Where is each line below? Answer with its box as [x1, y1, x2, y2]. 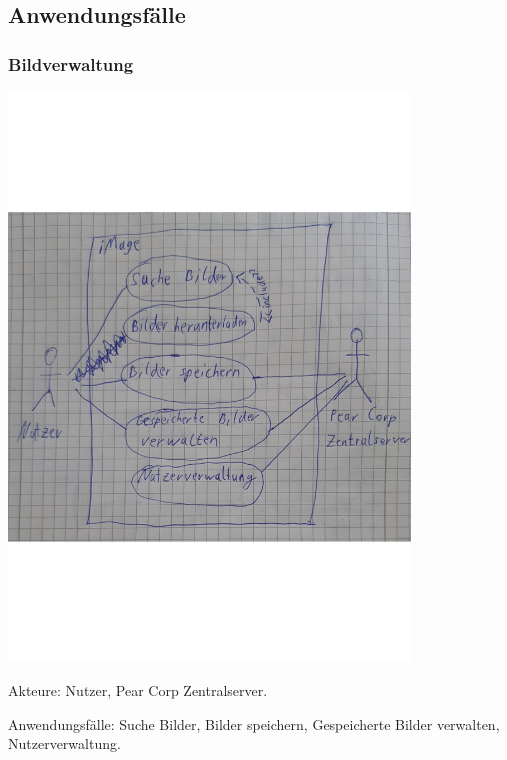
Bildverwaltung [8, 51, 134, 76]
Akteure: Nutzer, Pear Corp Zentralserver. [8, 680, 268, 701]
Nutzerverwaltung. [8, 733, 121, 754]
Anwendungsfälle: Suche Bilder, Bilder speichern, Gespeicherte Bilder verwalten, [8, 713, 500, 734]
